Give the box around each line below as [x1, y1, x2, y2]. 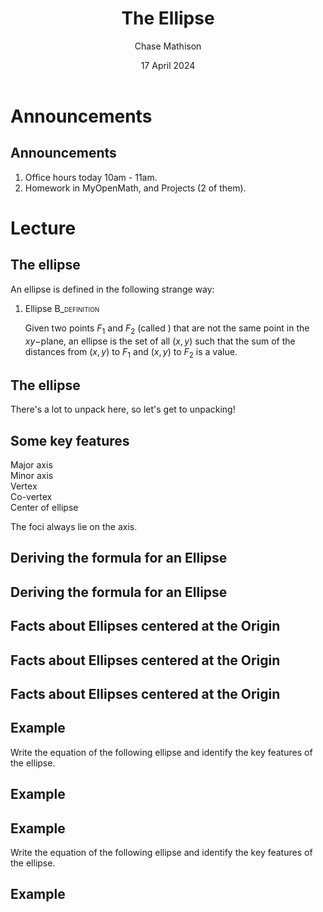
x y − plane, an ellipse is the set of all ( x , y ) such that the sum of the [24, 335, 296, 347]
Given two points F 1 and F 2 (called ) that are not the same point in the [24, 322, 310, 336]
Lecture [10, 217, 77, 239]
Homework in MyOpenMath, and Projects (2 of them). [24, 182, 247, 194]
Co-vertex [10, 490, 53, 502]
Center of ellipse [10, 501, 79, 513]
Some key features [10, 432, 130, 449]
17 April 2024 [140, 59, 196, 71]
